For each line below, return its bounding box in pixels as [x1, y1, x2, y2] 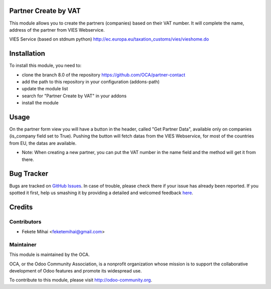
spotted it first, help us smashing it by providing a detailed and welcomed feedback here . [9, 190, 193, 196]
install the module [22, 100, 59, 106]
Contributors [9, 218, 42, 225]
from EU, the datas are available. [9, 140, 77, 146]
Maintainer [9, 241, 37, 248]
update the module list [22, 86, 68, 92]
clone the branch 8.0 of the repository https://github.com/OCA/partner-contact [22, 72, 186, 78]
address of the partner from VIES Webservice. [9, 27, 105, 33]
